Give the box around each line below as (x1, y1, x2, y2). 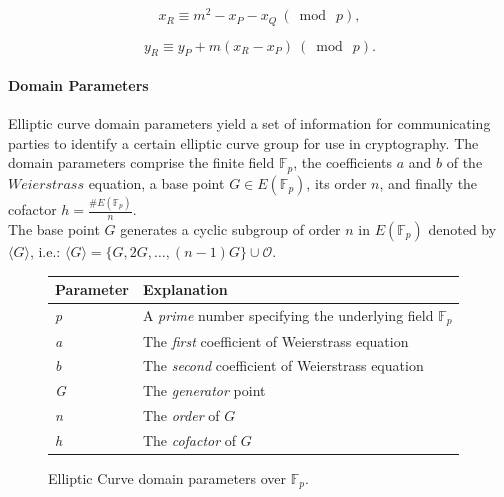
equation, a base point (88, 172, 225, 193)
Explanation (142, 279, 228, 299)
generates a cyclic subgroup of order (120, 218, 341, 239)
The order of (142, 405, 220, 426)
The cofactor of (142, 429, 237, 450)
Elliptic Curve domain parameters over (48, 468, 287, 489)
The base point (8, 218, 100, 239)
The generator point (142, 380, 266, 401)
